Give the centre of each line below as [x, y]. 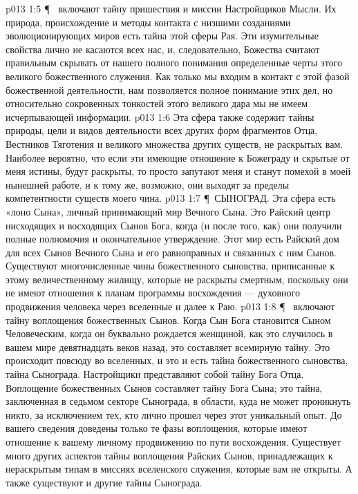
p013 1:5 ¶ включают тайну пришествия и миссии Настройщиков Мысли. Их [171, 8]
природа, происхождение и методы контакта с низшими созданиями [148, 22]
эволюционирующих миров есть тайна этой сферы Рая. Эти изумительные [162, 36]
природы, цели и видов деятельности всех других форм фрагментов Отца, [162, 130]
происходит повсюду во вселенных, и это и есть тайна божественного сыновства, [177, 360]
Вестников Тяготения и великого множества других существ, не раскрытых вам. [175, 143]
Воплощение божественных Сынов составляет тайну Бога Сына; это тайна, [164, 387]
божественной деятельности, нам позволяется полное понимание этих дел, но [169, 89]
